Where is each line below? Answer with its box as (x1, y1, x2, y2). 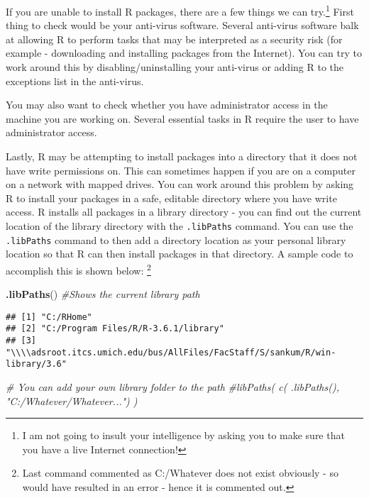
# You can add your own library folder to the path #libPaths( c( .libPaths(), (6, 380, 339, 394)
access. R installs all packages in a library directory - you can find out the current (6, 204, 362, 219)
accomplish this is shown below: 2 (6, 260, 151, 277)
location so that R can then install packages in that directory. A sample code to (6, 246, 353, 261)
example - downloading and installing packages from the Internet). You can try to (6, 45, 362, 60)
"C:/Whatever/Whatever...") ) (6, 393, 138, 408)
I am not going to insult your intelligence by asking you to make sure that (22, 428, 345, 443)
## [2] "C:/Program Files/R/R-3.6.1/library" (6, 323, 224, 334)
